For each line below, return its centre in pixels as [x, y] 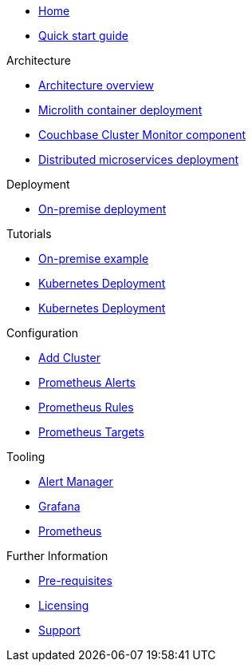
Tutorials [29, 234]
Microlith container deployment [120, 110]
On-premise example [94, 258]
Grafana [59, 506]
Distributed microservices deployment [139, 159]
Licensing [64, 605]
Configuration [43, 333]
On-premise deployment [102, 209]
